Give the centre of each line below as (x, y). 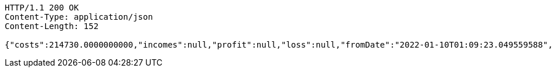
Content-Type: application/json (79, 17)
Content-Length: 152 (52, 26)
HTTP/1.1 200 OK (42, 8)
